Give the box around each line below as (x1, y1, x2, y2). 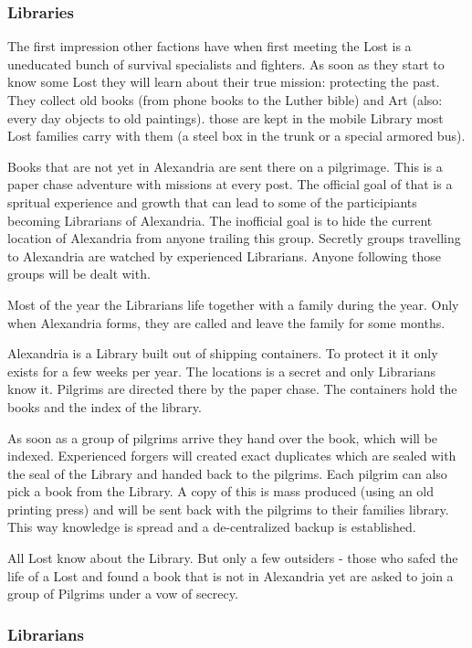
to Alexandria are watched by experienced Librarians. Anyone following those (7, 246, 442, 265)
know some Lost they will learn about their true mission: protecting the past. (7, 72, 440, 91)
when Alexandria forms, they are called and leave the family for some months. (7, 313, 446, 332)
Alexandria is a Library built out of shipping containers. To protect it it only (7, 344, 438, 363)
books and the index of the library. (7, 397, 202, 416)
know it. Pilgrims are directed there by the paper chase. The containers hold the (7, 379, 457, 398)
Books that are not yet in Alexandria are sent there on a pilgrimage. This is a (7, 156, 443, 175)
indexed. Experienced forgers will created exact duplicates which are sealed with (7, 446, 456, 465)
